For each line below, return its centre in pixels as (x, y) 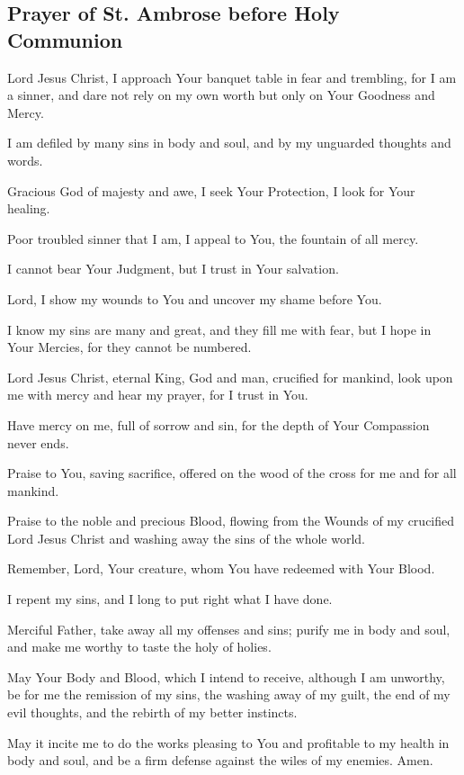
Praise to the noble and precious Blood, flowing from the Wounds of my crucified (231, 521)
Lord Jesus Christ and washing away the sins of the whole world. (187, 538)
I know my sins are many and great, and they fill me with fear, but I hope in (219, 329)
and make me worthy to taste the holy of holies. (139, 647)
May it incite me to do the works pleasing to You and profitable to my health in (228, 742)
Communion (65, 39)
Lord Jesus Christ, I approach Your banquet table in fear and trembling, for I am (232, 77)
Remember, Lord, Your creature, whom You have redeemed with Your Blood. (221, 568)
